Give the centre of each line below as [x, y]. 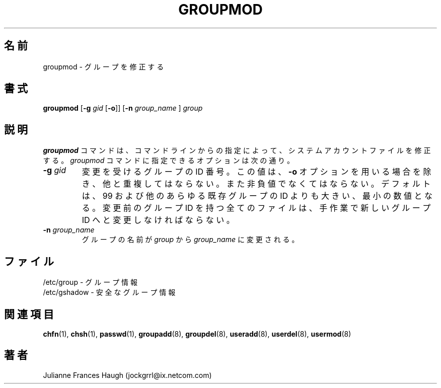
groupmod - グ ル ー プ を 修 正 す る [103, 66]
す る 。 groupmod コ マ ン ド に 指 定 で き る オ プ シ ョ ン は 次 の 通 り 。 [169, 161]
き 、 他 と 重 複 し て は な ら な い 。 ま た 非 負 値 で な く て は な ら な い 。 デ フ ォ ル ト [256, 184]
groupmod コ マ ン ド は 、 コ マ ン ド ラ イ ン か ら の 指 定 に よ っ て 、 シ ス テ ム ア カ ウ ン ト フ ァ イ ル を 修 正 [237, 150]
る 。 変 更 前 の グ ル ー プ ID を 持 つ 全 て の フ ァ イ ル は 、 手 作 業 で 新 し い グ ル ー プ [256, 208]
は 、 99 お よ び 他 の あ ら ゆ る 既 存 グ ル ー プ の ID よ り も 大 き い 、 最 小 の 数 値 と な [257, 196]
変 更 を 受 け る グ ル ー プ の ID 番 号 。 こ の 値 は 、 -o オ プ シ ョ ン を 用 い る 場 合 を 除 [256, 172]
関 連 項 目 [29, 314]
